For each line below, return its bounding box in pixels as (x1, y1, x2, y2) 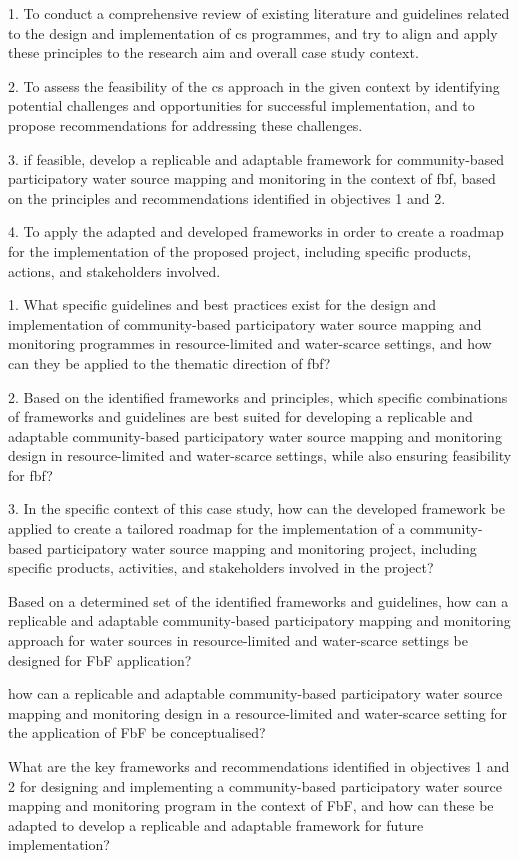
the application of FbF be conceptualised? (8, 722, 266, 743)
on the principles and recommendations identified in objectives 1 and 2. (8, 187, 446, 208)
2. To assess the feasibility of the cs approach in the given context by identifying (8, 75, 500, 96)
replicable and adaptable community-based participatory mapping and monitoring (8, 610, 511, 631)
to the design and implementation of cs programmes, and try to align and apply (8, 22, 498, 43)
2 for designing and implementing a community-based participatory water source (8, 775, 502, 796)
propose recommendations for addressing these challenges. (8, 114, 363, 135)
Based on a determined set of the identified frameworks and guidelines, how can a (8, 590, 509, 611)
